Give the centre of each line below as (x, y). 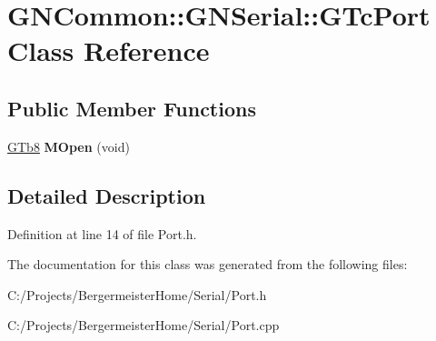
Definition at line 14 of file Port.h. (102, 233)
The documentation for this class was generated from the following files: (208, 264)
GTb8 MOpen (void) (69, 146)
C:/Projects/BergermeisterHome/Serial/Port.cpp (144, 325)
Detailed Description (107, 195)
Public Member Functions (132, 108)
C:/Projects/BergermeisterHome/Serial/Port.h (137, 294)
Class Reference (109, 50)
